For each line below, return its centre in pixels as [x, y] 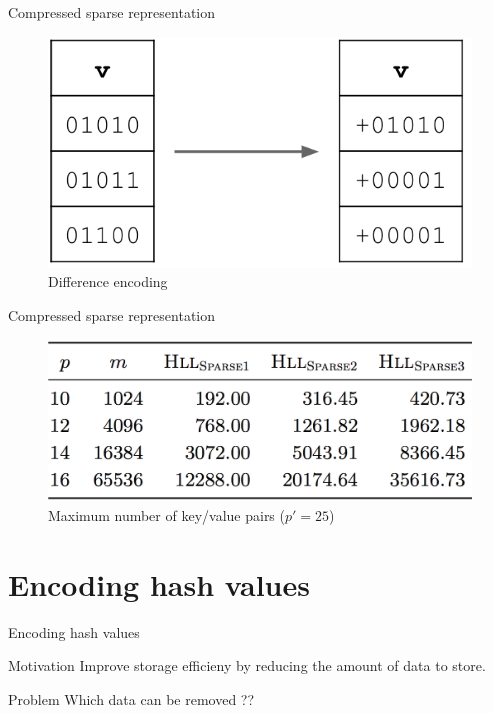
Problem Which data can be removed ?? [131, 698]
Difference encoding [108, 281]
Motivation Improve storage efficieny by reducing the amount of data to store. [247, 665]
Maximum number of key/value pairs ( [166, 514]
